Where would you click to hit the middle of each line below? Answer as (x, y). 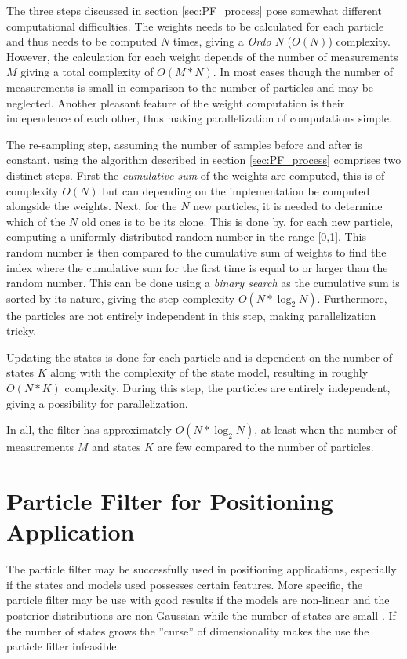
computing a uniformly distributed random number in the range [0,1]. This (186, 237)
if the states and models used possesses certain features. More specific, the (185, 584)
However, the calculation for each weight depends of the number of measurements (202, 56)
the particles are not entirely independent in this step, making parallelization (191, 315)
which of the (36, 221)
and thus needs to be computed (82, 41)
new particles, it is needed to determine (288, 206)
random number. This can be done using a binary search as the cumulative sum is (203, 283)
